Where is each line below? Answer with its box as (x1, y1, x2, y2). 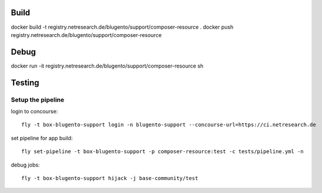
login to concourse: (11, 107, 58, 114)
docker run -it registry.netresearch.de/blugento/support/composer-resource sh (11, 62, 204, 69)
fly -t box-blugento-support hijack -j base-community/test (21, 175, 198, 181)
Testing (11, 77, 39, 87)
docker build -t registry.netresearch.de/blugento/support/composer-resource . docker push (11, 23, 234, 31)
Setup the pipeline (11, 96, 65, 104)
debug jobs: (11, 161, 40, 168)
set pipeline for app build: (11, 134, 73, 141)
